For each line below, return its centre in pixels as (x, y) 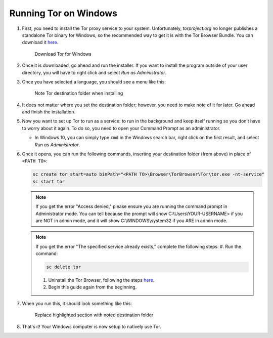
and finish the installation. (49, 112)
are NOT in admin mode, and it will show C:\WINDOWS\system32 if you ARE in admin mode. (131, 221)
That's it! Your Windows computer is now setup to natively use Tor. (92, 326)
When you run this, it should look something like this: (77, 303)
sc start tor (49, 181)
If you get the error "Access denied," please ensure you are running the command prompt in (131, 206)
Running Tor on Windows (63, 13)
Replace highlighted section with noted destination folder (94, 315)
